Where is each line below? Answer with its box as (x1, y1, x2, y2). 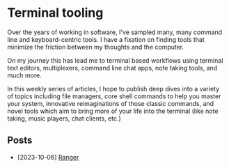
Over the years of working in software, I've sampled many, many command (7, 28, 223, 36)
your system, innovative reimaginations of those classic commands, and (7, 99, 214, 107)
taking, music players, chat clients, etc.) (7, 114, 122, 123)
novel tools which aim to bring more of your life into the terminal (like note (7, 107, 219, 115)
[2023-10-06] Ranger (17, 153, 79, 161)
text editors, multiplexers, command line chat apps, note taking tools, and (7, 63, 218, 72)
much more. (7, 71, 42, 79)
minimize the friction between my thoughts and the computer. (7, 43, 184, 51)
